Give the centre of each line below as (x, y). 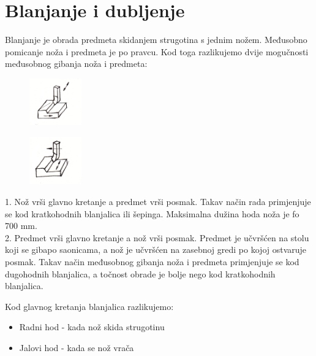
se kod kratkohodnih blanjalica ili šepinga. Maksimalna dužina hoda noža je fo (152, 213)
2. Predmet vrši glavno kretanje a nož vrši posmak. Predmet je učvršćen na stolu (157, 237)
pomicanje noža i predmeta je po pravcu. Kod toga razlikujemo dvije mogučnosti (157, 51)
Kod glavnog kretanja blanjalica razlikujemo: (89, 306)
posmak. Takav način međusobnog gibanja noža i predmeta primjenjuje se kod (152, 262)
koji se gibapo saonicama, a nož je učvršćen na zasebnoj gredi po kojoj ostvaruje (156, 250)
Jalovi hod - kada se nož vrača (77, 348)
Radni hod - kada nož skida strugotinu (92, 327)
